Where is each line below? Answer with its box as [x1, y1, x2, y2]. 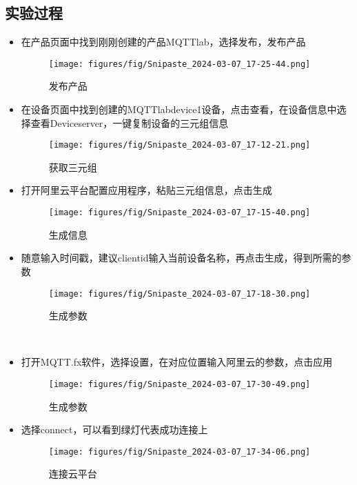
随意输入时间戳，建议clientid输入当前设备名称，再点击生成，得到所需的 [21, 250, 342, 265]
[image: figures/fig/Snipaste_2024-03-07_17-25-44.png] [48, 59, 311, 69]
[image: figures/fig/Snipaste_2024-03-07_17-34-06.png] [48, 446, 311, 457]
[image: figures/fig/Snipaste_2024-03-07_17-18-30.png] [48, 288, 311, 299]
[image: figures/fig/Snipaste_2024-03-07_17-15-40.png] [48, 208, 311, 218]
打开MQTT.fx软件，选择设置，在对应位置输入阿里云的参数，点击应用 [21, 355, 333, 369]
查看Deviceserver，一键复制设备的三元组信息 [30, 115, 229, 130]
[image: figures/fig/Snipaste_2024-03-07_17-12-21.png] [48, 140, 311, 150]
